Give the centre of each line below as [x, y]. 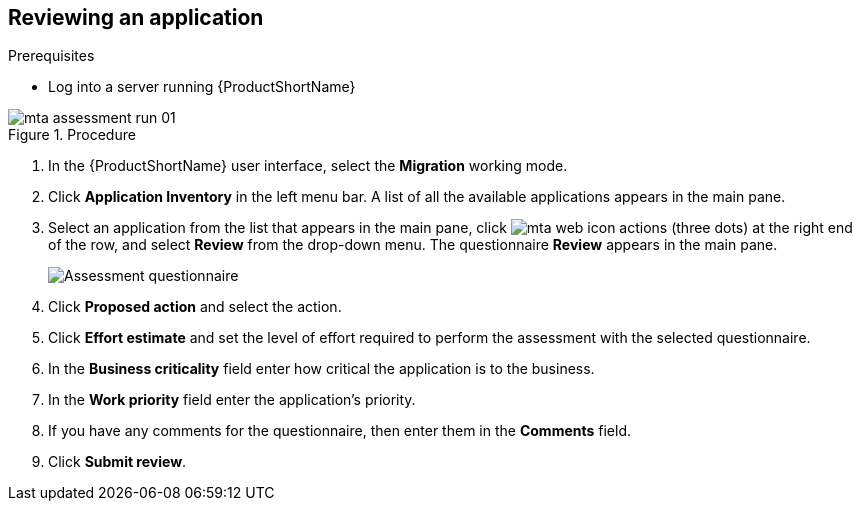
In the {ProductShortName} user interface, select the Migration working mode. [308, 166]
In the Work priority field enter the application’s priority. [232, 400]
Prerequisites [51, 56]
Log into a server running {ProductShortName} [202, 87]
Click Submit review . [117, 462]
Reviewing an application [136, 17]
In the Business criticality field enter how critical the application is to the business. [321, 369]
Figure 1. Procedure [72, 135]
